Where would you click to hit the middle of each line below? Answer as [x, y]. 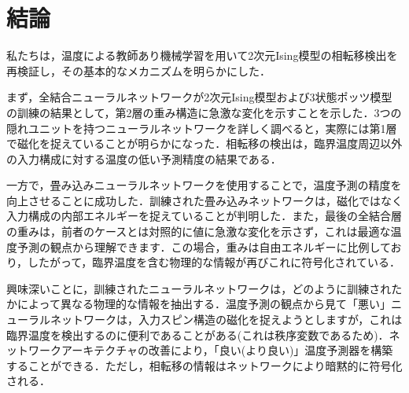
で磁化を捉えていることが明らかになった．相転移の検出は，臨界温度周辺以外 [204, 143]
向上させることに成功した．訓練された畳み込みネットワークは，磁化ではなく [204, 200]
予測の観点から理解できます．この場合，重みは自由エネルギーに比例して [204, 246]
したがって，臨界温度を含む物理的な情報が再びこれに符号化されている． [214, 262]
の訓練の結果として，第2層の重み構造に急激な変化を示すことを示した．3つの [204, 112]
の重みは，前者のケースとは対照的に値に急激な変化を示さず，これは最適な [199, 231]
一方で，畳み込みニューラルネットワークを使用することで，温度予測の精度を [204, 185]
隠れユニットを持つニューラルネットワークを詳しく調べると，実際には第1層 [202, 128]
